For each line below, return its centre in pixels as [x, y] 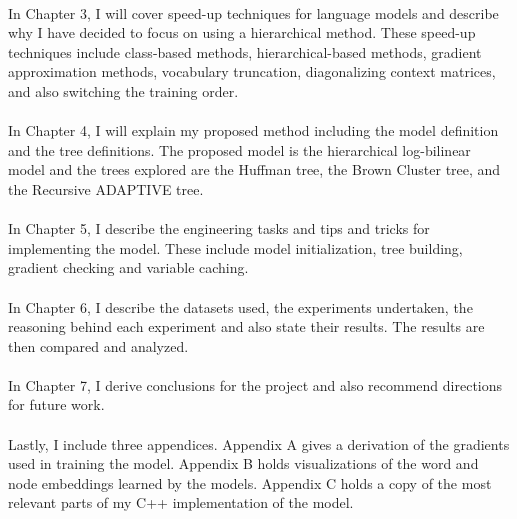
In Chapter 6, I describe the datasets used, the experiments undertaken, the [240, 306]
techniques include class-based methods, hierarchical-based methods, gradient [245, 51]
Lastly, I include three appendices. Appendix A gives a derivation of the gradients [259, 443]
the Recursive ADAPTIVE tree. [106, 188]
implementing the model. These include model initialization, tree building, [235, 247]
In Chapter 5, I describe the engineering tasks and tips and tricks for [219, 228]
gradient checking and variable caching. [128, 267]
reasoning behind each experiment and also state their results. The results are [246, 326]
